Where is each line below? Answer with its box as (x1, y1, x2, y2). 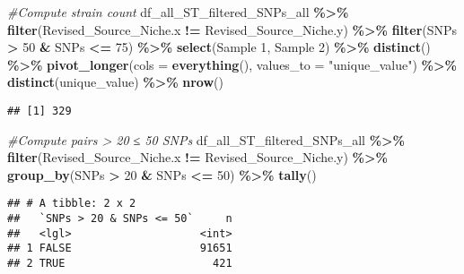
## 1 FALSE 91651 (7, 242, 232, 255)
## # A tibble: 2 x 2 (7, 197, 136, 210)
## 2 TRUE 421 (7, 257, 232, 270)
